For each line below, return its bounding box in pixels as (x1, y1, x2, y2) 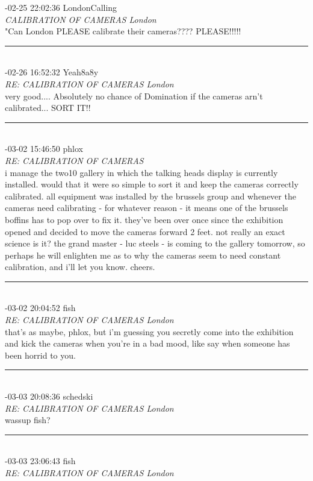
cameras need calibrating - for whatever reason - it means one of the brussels (5, 201, 288, 214)
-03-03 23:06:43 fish (5, 454, 76, 467)
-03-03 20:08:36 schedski (5, 390, 93, 403)
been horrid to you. (5, 348, 76, 361)
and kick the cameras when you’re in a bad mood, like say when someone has (5, 337, 290, 350)
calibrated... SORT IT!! (5, 101, 91, 114)
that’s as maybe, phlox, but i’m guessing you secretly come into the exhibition (5, 325, 294, 338)
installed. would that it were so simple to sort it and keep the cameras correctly (5, 178, 299, 190)
